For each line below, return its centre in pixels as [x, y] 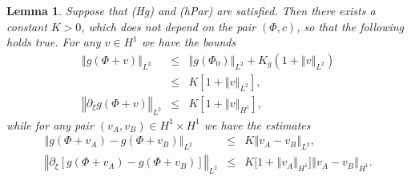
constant [27, 26]
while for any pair [50, 124]
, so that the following [351, 26]
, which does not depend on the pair [169, 26]
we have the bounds [189, 42]
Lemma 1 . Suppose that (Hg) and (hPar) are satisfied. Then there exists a [191, 10]
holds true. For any [54, 42]
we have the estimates [257, 124]
